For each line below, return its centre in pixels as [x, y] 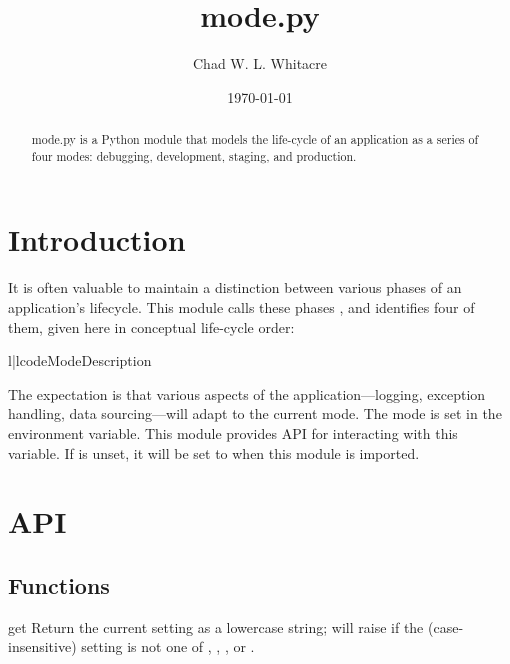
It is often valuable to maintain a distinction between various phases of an [235, 287]
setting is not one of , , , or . [168, 646]
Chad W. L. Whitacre [260, 63]
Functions [59, 584]
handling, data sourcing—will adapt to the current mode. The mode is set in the [255, 413]
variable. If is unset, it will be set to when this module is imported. [214, 452]
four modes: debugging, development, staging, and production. [194, 155]
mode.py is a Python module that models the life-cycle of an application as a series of [255, 139]
